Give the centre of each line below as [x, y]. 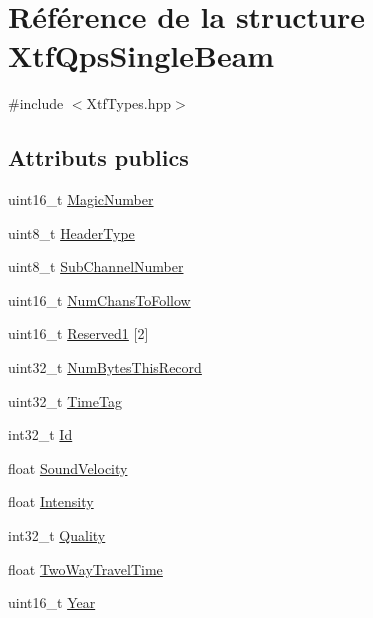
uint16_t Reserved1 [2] [78, 333]
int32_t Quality [57, 535]
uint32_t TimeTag [65, 400]
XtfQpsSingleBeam [141, 55]
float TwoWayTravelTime [85, 568]
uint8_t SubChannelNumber [96, 266]
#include [36, 103]
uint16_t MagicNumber [81, 199]
